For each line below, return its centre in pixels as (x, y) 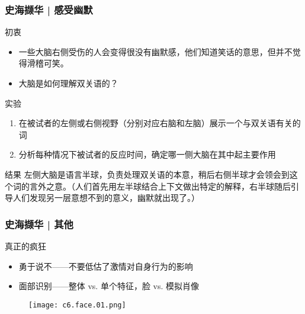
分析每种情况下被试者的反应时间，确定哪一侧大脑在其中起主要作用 (147, 154)
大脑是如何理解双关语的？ (68, 83)
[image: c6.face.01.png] (77, 305)
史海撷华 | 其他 (39, 224)
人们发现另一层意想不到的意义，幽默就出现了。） (106, 198)
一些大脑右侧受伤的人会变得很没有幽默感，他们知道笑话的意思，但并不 (155, 51)
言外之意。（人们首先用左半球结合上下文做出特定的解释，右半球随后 (160, 186)
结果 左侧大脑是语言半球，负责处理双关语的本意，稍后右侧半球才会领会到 (147, 174)
